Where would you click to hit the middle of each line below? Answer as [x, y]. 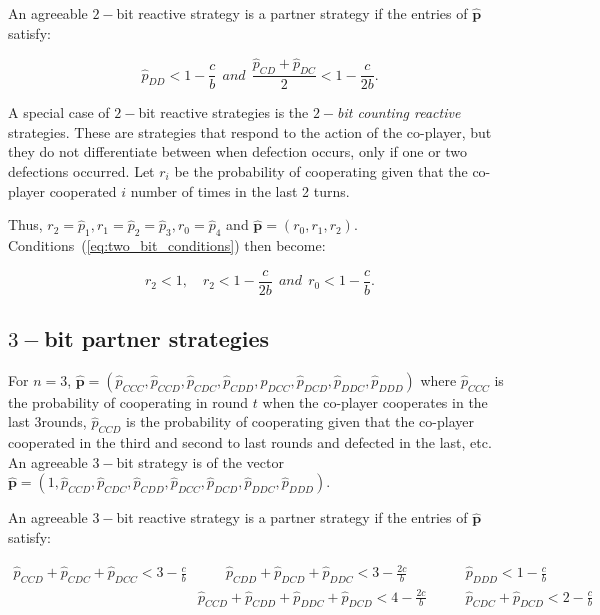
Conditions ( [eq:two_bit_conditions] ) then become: [167, 245]
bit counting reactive [399, 112]
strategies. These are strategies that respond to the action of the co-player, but [250, 131]
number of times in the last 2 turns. [240, 190]
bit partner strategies [157, 338]
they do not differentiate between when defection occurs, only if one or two [238, 151]
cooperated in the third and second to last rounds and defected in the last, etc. [250, 442]
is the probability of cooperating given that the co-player [300, 421]
